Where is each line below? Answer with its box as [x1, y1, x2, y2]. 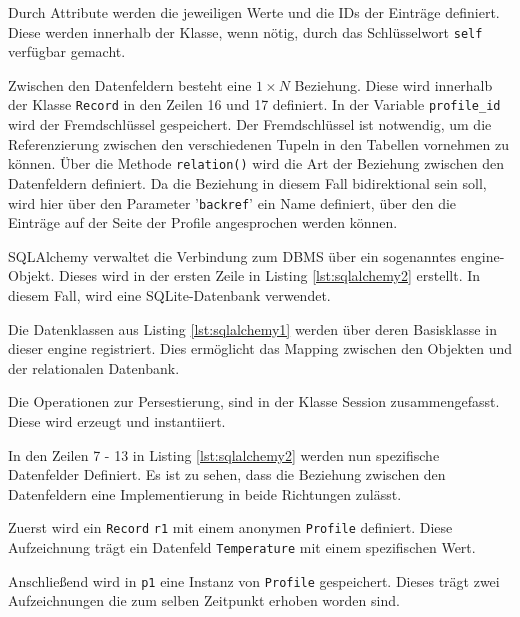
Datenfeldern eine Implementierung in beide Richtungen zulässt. [8, 483, 402, 504]
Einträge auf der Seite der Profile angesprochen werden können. [8, 212, 398, 233]
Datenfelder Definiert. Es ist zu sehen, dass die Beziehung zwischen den [8, 464, 446, 485]
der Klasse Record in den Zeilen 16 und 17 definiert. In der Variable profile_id [8, 94, 501, 115]
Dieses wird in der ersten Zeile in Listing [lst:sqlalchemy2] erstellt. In [58, 265, 481, 286]
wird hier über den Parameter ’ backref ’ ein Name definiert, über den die [8, 192, 457, 213]
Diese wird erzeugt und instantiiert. [8, 410, 226, 431]
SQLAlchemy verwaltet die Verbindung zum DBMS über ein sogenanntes [8, 245, 457, 266]
